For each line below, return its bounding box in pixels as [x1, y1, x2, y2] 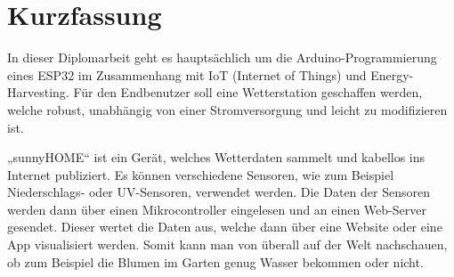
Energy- [370, 65, 414, 84]
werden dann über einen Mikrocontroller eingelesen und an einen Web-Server [7, 200, 426, 218]
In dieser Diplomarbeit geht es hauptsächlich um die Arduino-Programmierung [7, 48, 437, 67]
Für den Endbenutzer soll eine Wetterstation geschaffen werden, [73, 83, 423, 102]
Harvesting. [7, 83, 69, 102]
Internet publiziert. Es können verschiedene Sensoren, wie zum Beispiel [7, 165, 394, 183]
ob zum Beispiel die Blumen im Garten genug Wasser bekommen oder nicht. [7, 252, 424, 271]
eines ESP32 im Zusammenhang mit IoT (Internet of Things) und [7, 65, 367, 84]
